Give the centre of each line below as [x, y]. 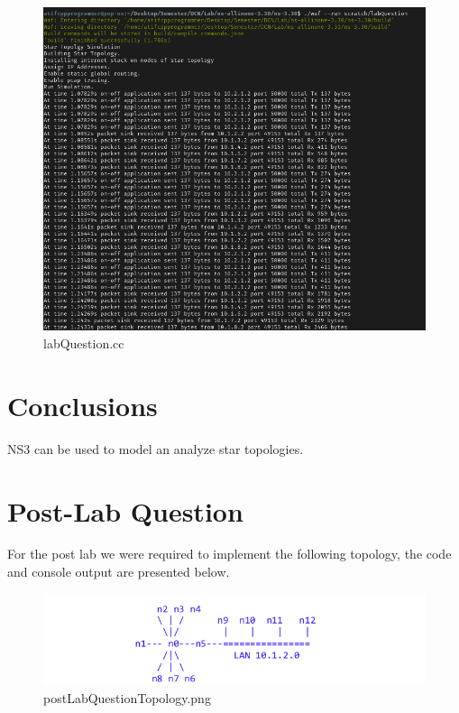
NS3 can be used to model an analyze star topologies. [156, 448]
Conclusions [83, 405]
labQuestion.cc [84, 343]
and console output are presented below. [119, 572]
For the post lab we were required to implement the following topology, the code [229, 554]
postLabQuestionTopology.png [127, 698]
